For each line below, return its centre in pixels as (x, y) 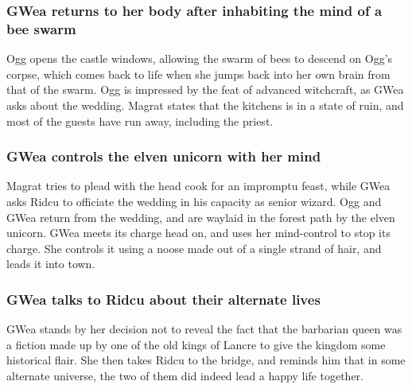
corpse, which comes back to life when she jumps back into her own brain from (198, 74)
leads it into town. (51, 264)
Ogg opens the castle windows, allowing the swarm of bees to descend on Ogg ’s (200, 58)
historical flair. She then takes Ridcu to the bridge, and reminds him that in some (206, 360)
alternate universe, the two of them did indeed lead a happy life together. (185, 375)
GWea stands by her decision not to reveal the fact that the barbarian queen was (204, 329)
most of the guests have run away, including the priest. (140, 121)
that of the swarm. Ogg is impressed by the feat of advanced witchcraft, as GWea (205, 89)
